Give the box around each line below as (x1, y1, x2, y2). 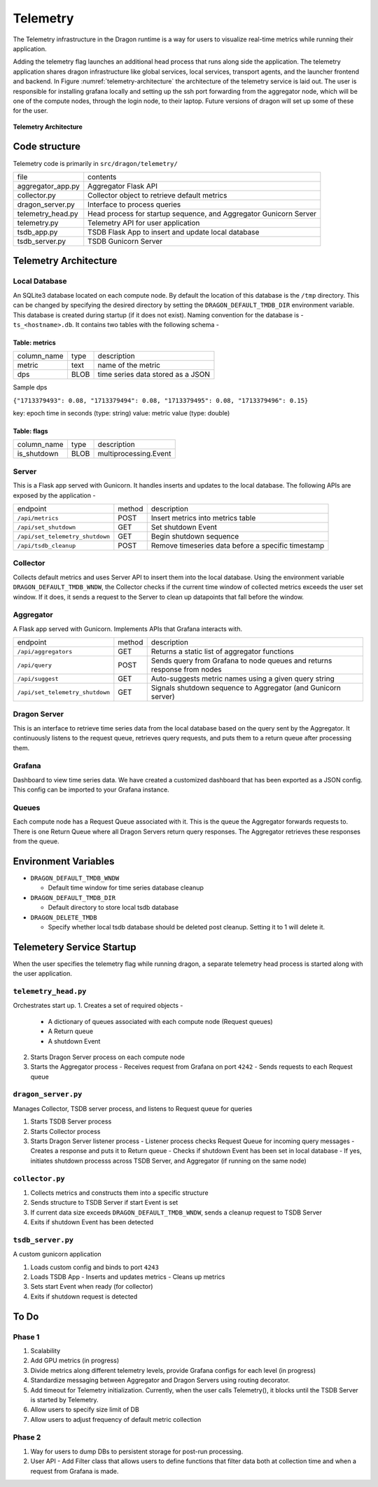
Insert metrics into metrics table (150, 513, 256, 523)
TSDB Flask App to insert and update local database (87, 227, 260, 237)
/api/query (17, 661, 52, 669)
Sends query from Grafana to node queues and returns (150, 656, 332, 665)
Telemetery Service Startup (13, 941, 136, 953)
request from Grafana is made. (30, 1467, 119, 1475)
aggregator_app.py (17, 181, 80, 191)
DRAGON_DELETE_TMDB (30, 913, 97, 921)
